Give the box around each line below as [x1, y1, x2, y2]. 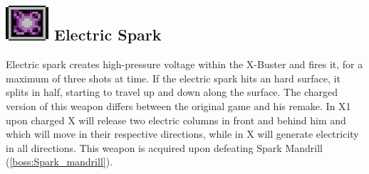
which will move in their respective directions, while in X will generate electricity [6, 126, 359, 141]
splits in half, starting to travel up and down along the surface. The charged [6, 85, 338, 99]
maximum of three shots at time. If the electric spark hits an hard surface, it [6, 70, 341, 85]
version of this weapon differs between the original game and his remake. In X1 [6, 98, 351, 113]
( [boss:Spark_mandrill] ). [6, 154, 113, 169]
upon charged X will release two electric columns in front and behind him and [6, 112, 346, 127]
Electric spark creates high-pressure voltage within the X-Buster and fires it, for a [6, 57, 363, 72]
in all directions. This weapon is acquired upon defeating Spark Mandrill [6, 140, 323, 155]
